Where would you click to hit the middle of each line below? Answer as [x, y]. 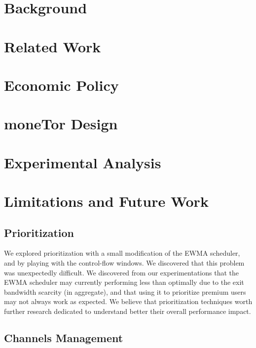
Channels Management [64, 338]
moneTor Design [61, 124]
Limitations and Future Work [106, 201]
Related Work [53, 46]
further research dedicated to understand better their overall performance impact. [128, 311]
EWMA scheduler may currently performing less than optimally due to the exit [124, 282]
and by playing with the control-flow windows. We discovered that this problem [124, 263]
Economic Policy [61, 85]
